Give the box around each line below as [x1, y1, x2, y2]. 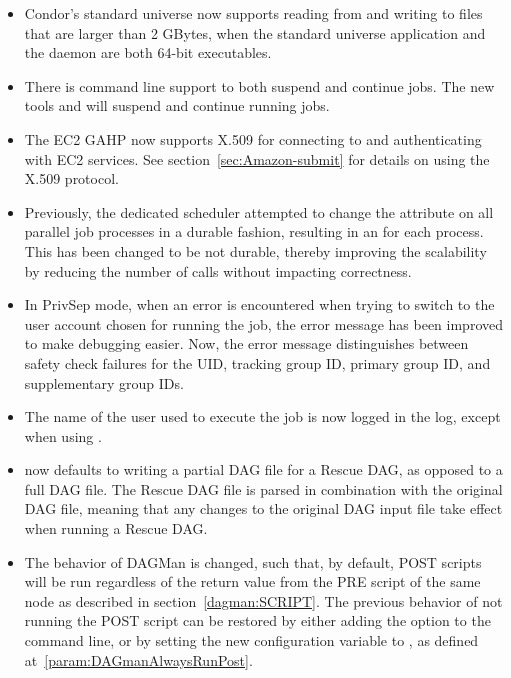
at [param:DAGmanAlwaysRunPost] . [24, 649, 253, 670]
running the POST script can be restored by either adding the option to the [24, 610, 491, 631]
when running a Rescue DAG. [24, 518, 208, 539]
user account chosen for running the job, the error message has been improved [24, 313, 503, 334]
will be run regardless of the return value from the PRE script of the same [24, 571, 481, 592]
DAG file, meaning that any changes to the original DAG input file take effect [24, 498, 503, 519]
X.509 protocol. [24, 168, 119, 189]
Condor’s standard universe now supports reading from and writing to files [24, 3, 483, 23]
